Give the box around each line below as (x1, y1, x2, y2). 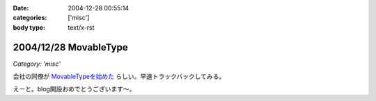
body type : (13, 23, 45, 31)
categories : (13, 14, 47, 22)
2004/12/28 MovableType (13, 42, 128, 53)
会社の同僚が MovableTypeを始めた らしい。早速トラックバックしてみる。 (13, 73, 226, 81)
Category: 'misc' (13, 59, 61, 68)
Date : (13, 4, 29, 12)
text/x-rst (68, 23, 95, 31)
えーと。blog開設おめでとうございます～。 (13, 85, 136, 93)
